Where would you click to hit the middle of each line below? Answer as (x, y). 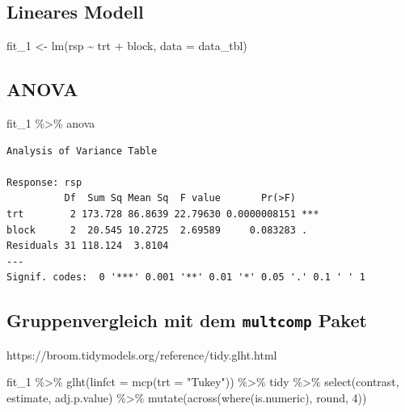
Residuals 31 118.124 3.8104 (88, 246)
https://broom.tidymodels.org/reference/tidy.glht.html (142, 354)
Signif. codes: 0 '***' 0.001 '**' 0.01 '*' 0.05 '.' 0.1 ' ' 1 (186, 277)
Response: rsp (44, 182)
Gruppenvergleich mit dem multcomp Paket (187, 320)
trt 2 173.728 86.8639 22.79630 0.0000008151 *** (163, 214)
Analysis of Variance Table (82, 151)
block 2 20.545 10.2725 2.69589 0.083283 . (157, 230)
